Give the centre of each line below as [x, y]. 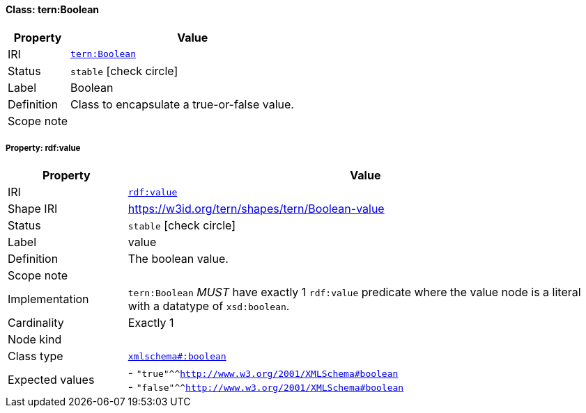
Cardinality [36, 323]
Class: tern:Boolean [53, 9]
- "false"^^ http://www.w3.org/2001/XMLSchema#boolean [266, 387]
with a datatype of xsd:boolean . [209, 306]
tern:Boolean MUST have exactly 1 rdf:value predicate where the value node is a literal [354, 292]
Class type [36, 356]
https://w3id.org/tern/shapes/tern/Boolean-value [256, 209]
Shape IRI [33, 209]
